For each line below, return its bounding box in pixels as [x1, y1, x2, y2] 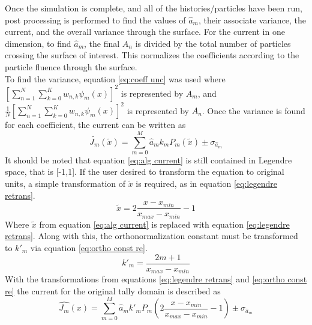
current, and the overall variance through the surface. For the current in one [5, 25, 285, 38]
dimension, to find [5, 37, 71, 49]
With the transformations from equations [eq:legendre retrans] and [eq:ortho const [5, 273, 307, 285]
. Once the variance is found [202, 104, 305, 117]
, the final [84, 37, 120, 49]
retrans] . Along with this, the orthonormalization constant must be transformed [5, 229, 298, 242]
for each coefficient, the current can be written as [5, 118, 186, 131]
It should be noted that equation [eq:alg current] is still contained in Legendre [5, 153, 292, 166]
